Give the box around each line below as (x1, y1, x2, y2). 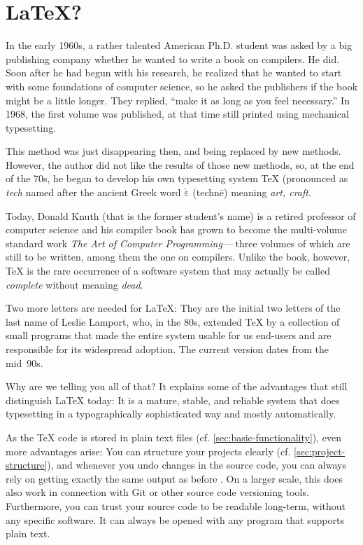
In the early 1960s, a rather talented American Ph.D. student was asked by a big (6, 38, 353, 53)
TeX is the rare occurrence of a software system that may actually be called (6, 263, 330, 278)
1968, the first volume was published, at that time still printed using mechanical (6, 106, 349, 121)
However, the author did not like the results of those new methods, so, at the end (6, 157, 355, 172)
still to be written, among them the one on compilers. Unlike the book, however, (6, 249, 350, 264)
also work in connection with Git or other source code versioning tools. (6, 485, 309, 499)
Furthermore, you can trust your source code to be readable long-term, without (6, 498, 346, 513)
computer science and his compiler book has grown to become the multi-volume (6, 222, 347, 237)
